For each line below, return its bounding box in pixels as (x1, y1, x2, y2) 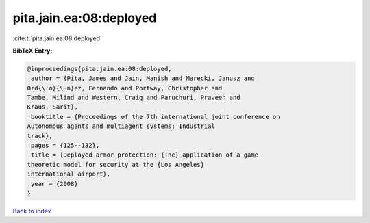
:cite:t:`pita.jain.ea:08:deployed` (12, 34, 103, 42)
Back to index (12, 207, 51, 215)
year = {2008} (31, 180, 78, 187)
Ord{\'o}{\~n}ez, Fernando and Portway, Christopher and (27, 84, 223, 92)
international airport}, (27, 170, 111, 178)
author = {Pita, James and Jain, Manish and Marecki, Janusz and (31, 75, 255, 82)
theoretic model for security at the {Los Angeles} (27, 161, 205, 168)
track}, (27, 132, 53, 140)
